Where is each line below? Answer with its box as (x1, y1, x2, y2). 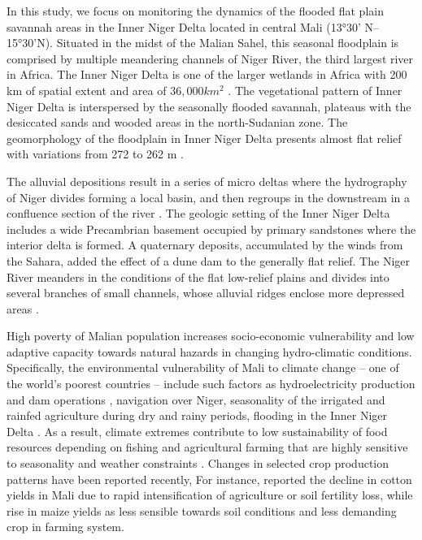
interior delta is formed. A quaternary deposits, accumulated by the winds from (7, 236, 403, 253)
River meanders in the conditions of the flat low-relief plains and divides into (7, 268, 389, 285)
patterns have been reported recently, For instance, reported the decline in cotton (7, 470, 412, 487)
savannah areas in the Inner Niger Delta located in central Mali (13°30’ (7, 18, 361, 35)
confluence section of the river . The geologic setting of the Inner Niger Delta (7, 205, 390, 222)
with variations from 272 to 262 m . (7, 145, 184, 162)
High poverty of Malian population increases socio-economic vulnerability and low (7, 327, 415, 344)
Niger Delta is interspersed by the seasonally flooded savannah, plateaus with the (7, 97, 411, 114)
